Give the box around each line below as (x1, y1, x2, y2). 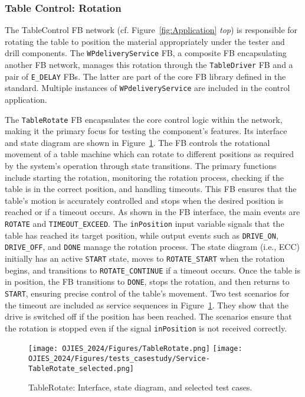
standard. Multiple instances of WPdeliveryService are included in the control (5, 82, 290, 94)
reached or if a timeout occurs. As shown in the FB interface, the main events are (5, 206, 300, 218)
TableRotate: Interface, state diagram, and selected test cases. (28, 381, 252, 393)
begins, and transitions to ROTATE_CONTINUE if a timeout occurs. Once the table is (5, 263, 301, 276)
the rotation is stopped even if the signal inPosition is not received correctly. (5, 321, 287, 334)
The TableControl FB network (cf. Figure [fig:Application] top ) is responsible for (5, 24, 298, 36)
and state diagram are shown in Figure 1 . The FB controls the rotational (5, 136, 270, 148)
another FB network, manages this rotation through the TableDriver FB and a (5, 58, 293, 71)
